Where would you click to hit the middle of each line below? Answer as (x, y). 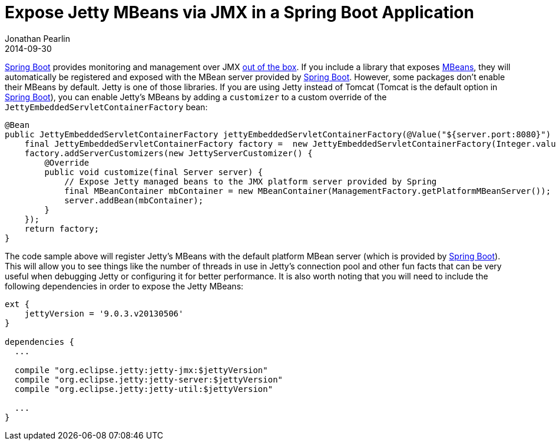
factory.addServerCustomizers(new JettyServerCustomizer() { (168, 153)
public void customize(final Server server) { (154, 172)
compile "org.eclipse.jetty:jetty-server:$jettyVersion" (149, 379)
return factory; (62, 228)
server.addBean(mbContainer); (134, 200)
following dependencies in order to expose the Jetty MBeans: (124, 286)
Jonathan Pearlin (38, 38)
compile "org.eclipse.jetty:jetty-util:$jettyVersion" (144, 389)
